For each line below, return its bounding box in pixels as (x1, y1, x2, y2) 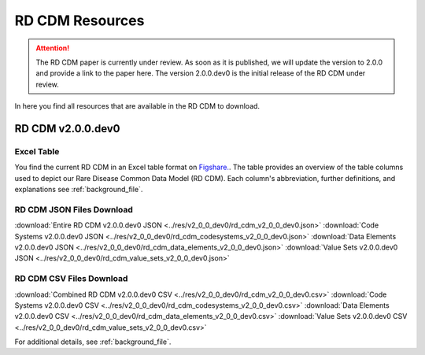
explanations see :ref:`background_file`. (14, 185, 143, 194)
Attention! (35, 43, 70, 53)
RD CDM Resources (14, 12, 145, 29)
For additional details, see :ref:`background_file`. (14, 337, 172, 346)
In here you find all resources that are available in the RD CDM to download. (14, 102, 260, 111)
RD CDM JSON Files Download (14, 204, 134, 215)
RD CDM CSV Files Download (14, 273, 128, 284)
